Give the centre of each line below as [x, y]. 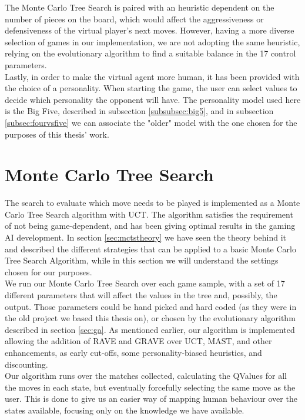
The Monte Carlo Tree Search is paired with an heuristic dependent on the [140, 7]
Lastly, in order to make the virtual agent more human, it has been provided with [152, 76]
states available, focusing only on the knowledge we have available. [125, 410]
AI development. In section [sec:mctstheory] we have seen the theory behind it [146, 237]
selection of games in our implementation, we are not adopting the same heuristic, [152, 41]
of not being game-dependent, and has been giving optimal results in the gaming [150, 226]
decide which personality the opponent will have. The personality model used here [153, 99]
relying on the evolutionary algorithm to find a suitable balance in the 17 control [150, 53]
